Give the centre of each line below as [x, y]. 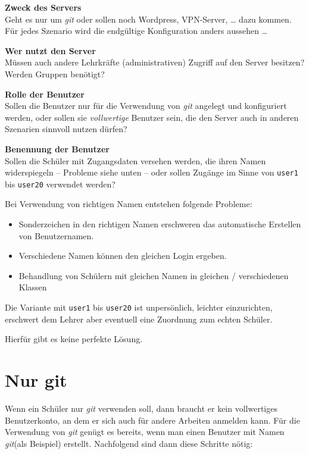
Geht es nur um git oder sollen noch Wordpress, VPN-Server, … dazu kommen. [148, 19]
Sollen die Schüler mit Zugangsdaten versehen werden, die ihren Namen [135, 160]
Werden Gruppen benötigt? [55, 73]
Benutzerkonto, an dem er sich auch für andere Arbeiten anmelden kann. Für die [152, 420]
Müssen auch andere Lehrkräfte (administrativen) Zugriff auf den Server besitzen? [155, 62]
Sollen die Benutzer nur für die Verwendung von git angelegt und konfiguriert [146, 106]
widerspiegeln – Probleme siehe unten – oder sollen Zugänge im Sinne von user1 [152, 172]
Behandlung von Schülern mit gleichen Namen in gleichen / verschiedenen [154, 275]
